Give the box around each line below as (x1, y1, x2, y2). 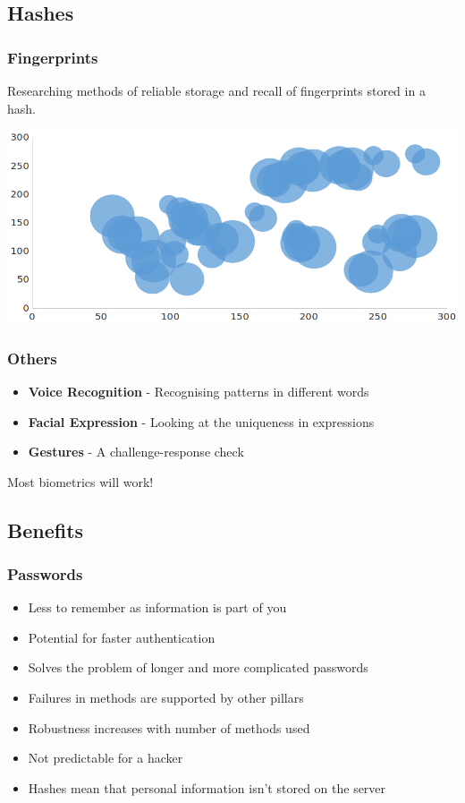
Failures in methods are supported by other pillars (28, 688, 304, 707)
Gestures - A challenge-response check (28, 442, 244, 461)
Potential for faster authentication (28, 628, 216, 646)
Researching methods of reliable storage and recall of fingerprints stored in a (7, 81, 426, 99)
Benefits (7, 516, 84, 543)
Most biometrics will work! (7, 472, 154, 491)
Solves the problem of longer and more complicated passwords (28, 658, 368, 677)
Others (7, 346, 57, 369)
